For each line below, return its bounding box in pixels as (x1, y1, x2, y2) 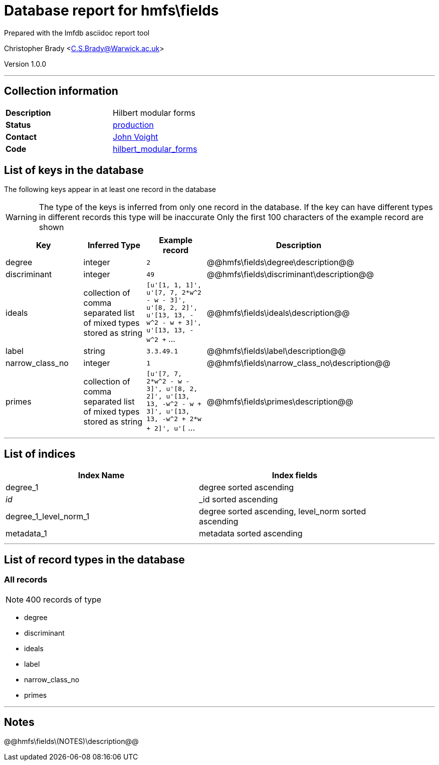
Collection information (4, 85, 118, 98)
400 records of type (26, 594, 102, 605)
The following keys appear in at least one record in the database (4, 185, 216, 194)
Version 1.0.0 (4, 59, 47, 68)
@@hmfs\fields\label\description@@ (206, 346, 346, 356)
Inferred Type (87, 240, 140, 251)
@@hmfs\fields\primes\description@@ (206, 396, 353, 407)
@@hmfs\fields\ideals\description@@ (206, 307, 350, 318)
